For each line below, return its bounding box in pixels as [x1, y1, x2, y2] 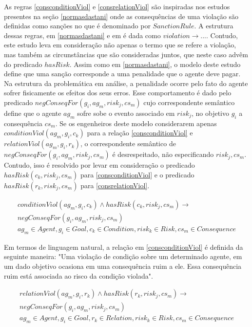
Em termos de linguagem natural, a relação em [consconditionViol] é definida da [4, 241, 243, 252]
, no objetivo [191, 108, 229, 118]
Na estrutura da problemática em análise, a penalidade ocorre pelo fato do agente [4, 78, 248, 88]
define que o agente [4, 108, 61, 118]
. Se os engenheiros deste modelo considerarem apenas [55, 118, 217, 128]
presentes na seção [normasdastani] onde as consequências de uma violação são [4, 11, 238, 21]
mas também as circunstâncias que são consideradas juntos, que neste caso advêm [4, 49, 248, 59]
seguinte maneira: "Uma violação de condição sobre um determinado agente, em [4, 251, 242, 262]
